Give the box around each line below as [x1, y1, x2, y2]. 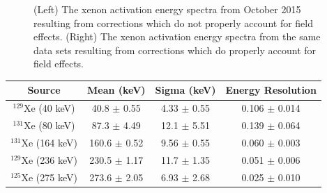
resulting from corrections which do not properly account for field [33, 15, 314, 30]
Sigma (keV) [155, 83, 216, 97]
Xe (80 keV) [23, 118, 75, 133]
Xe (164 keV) [21, 135, 77, 149]
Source [27, 83, 61, 97]
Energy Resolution [225, 83, 317, 97]
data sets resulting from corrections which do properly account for [33, 42, 317, 57]
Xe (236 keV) [21, 152, 77, 167]
